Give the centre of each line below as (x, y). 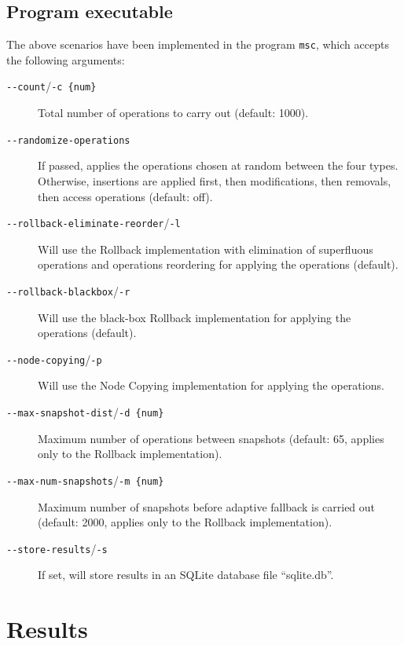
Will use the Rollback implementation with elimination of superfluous (206, 249)
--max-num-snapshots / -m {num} (85, 480)
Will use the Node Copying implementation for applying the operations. (211, 385)
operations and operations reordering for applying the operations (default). (218, 264)
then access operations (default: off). (125, 196)
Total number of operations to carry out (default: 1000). (173, 113)
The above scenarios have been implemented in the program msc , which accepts (198, 44)
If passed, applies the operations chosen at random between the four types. (218, 165)
